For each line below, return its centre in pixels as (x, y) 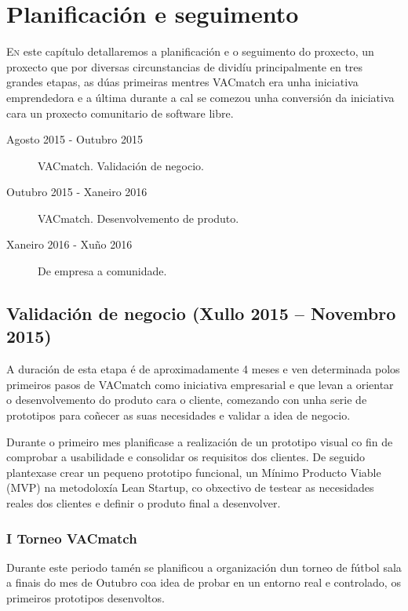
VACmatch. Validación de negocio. (121, 165)
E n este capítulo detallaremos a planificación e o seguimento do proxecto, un (190, 51)
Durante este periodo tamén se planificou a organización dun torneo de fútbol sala (204, 567)
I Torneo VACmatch (72, 538)
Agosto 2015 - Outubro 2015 (75, 139)
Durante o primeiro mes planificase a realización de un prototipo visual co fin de (200, 441)
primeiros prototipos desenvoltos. (86, 598)
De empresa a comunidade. (102, 271)
